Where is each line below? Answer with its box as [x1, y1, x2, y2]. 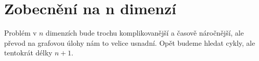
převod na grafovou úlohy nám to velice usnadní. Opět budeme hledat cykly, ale [4, 37, 255, 48]
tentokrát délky [4, 47, 53, 58]
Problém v [4, 27, 37, 38]
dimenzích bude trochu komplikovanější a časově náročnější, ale [46, 27, 244, 38]
